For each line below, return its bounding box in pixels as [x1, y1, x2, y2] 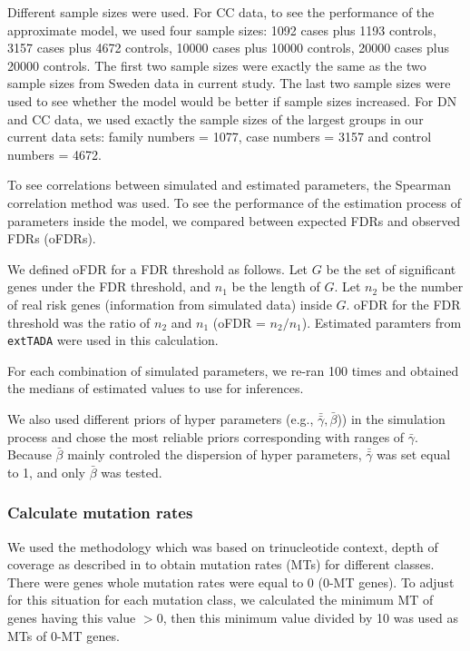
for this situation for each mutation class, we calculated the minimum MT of [7, 590, 434, 609]
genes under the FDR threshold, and [7, 277, 211, 296]
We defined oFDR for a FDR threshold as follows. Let [7, 259, 308, 278]
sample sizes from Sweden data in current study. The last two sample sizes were [7, 74, 451, 93]
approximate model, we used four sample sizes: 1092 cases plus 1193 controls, [7, 20, 436, 39]
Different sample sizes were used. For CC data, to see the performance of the [7, 3, 435, 21]
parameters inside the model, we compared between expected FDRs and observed [7, 211, 461, 230]
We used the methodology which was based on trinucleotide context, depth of [7, 537, 438, 556]
